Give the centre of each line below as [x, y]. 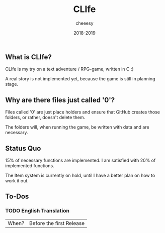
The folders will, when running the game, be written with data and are [77, 127]
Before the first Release [57, 223]
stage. [12, 84]
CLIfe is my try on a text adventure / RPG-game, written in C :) [70, 69]
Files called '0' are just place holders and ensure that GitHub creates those [82, 112]
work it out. [17, 181]
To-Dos [17, 197]
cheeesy [85, 23]
